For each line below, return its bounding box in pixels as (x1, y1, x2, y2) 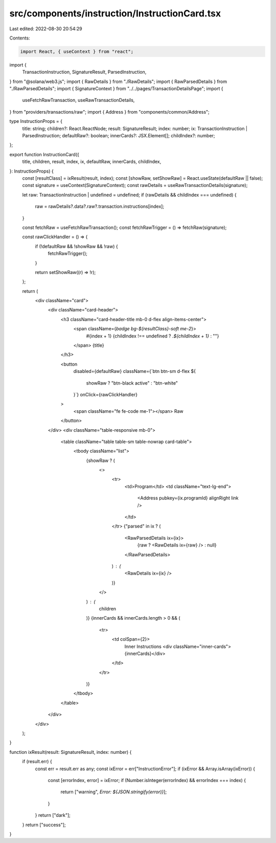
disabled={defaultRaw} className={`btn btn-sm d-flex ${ (73, 368, 196, 374)
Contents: (9, 35, 30, 41)
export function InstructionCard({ (9, 151, 79, 157)
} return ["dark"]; (35, 812, 71, 818)
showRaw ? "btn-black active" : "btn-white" (86, 380, 178, 386)
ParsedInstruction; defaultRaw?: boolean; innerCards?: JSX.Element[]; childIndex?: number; (22, 133, 215, 139)
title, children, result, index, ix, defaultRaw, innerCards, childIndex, (22, 159, 162, 165)
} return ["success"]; (22, 821, 66, 828)
